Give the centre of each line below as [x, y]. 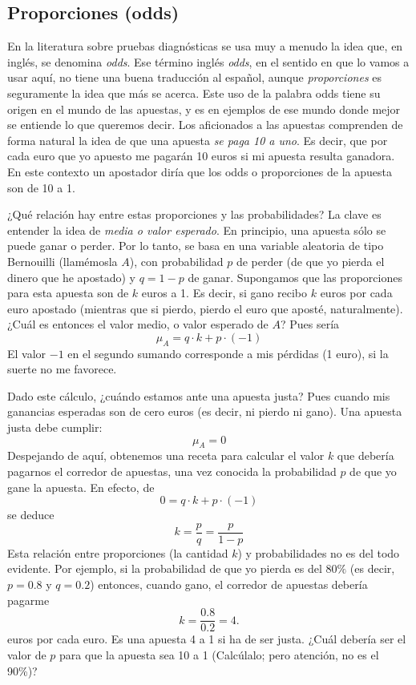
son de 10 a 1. [41, 187]
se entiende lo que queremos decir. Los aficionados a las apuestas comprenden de [205, 125]
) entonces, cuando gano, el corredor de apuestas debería [229, 584]
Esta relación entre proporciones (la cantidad [118, 552]
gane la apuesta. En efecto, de [81, 487]
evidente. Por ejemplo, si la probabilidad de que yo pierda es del [165, 568]
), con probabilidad [176, 261]
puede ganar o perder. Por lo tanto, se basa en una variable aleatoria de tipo [196, 246]
